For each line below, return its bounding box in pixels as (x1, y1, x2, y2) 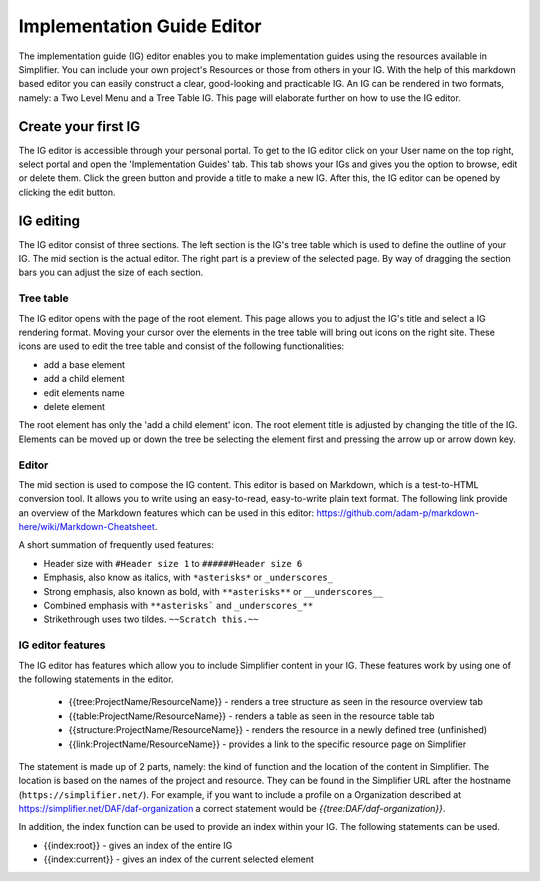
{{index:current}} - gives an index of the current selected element (43, 853, 314, 865)
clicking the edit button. (18, 186, 116, 198)
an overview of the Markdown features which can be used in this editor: (18, 506, 315, 519)
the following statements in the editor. (18, 673, 174, 685)
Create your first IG (18, 118, 141, 135)
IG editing (18, 212, 80, 229)
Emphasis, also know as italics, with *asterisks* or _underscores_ (43, 571, 334, 584)
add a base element (43, 358, 125, 370)
